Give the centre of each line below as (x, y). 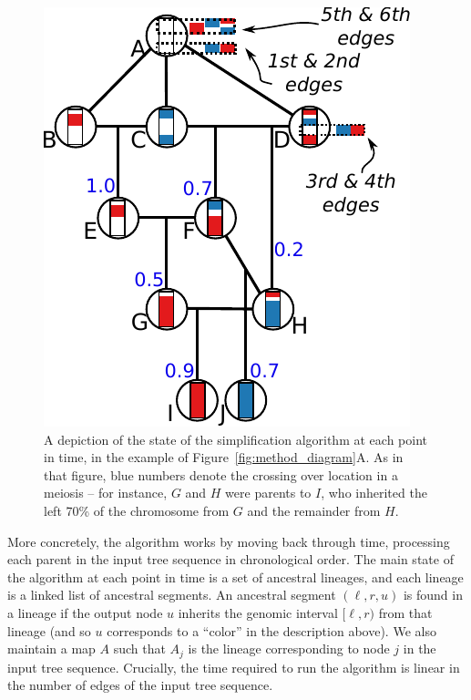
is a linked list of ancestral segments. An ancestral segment (172, 595)
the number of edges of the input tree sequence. (140, 685)
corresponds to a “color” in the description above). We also (271, 630)
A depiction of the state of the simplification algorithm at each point (235, 439)
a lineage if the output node (85, 612)
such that (139, 649)
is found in (433, 595)
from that (405, 612)
